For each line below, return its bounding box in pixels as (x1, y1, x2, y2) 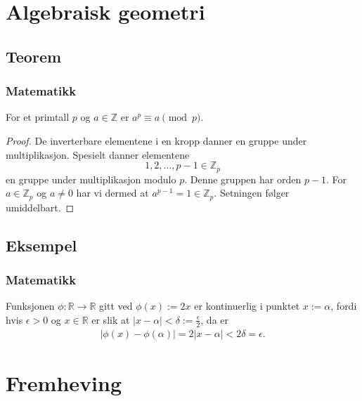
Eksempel (6, 234, 77, 256)
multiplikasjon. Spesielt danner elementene (6, 147, 190, 162)
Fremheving (6, 368, 122, 397)
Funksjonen (6, 298, 55, 313)
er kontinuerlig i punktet (194, 298, 300, 313)
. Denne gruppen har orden (184, 171, 302, 186)
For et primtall (6, 110, 70, 124)
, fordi (330, 298, 357, 313)
